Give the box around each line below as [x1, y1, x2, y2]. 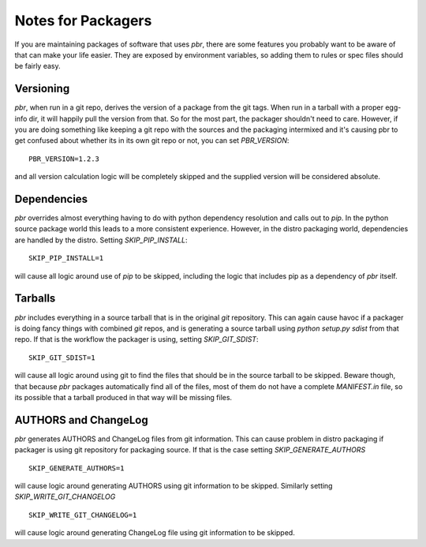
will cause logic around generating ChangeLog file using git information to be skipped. [14, 528, 295, 538]
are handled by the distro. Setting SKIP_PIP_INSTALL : [14, 235, 188, 245]
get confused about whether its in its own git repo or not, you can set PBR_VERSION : [14, 136, 290, 145]
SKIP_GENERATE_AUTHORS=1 [28, 463, 125, 473]
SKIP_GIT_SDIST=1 [28, 353, 95, 362]
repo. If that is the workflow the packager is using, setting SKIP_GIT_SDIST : [14, 335, 259, 344]
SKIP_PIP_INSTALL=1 [28, 253, 104, 263]
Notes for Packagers [14, 12, 152, 29]
